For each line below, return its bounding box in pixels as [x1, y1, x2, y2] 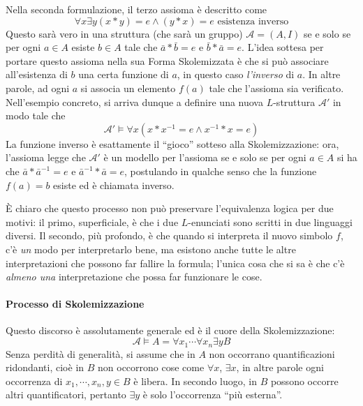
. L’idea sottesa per [242, 40, 324, 54]
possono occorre [270, 373, 339, 388]
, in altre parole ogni [236, 360, 324, 375]
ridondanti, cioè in [6, 360, 84, 375]
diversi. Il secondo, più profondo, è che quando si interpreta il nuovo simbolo [6, 228, 333, 243]
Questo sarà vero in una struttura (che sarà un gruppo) [6, 26, 243, 40]
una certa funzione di [78, 67, 169, 82]
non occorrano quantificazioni [209, 346, 335, 361]
